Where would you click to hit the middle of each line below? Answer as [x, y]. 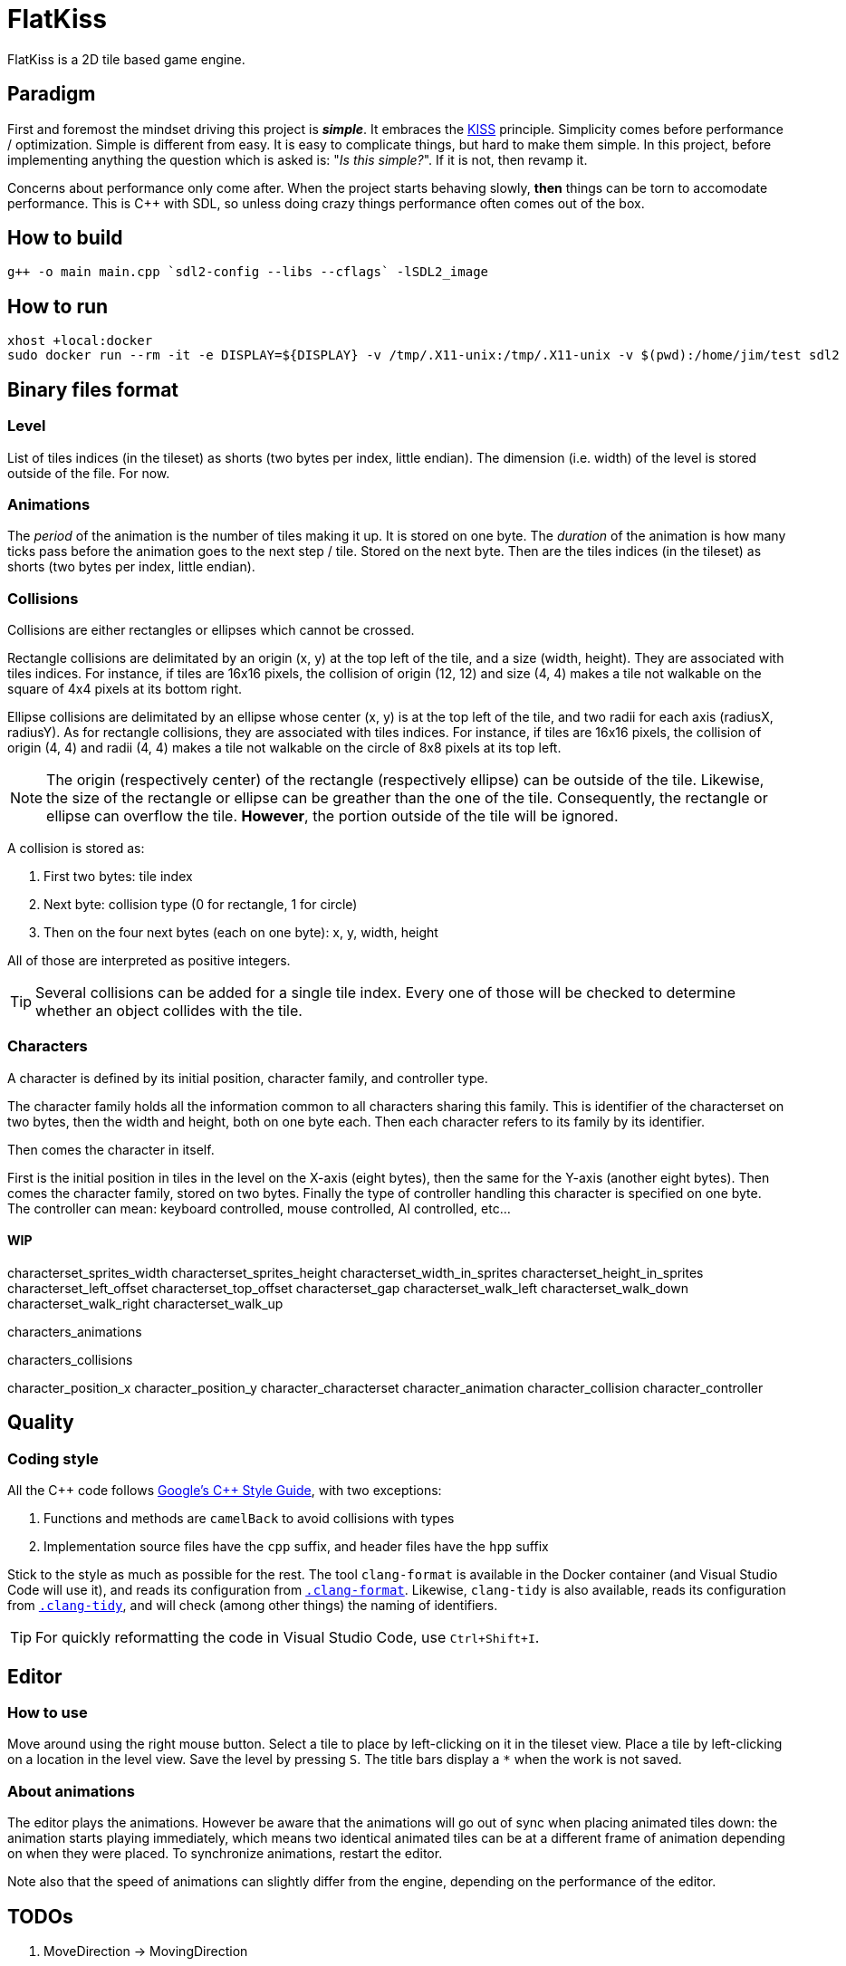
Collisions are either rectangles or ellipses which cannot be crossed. [211, 630]
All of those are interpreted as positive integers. [149, 960]
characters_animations [75, 1331]
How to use [48, 1713]
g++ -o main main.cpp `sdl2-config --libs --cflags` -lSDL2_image [248, 272]
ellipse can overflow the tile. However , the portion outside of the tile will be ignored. [332, 816]
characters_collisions [70, 1359]
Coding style [53, 1458]
